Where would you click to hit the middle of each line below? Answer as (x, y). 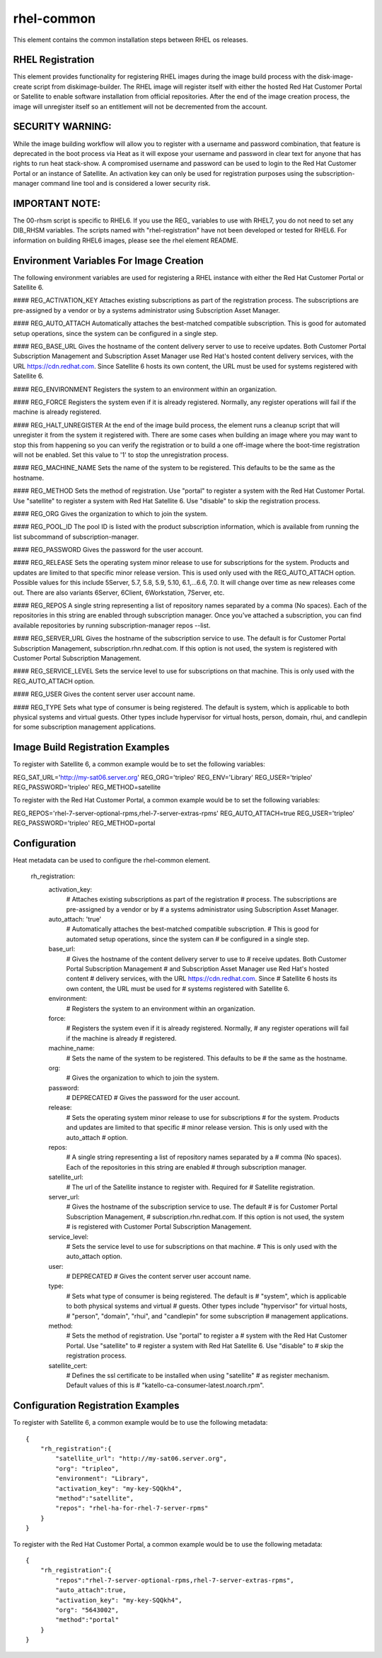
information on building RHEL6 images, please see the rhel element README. (126, 240)
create (22, 86)
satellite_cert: (68, 1365)
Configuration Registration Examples (96, 1406)
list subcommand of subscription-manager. (76, 537)
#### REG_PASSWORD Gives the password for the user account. (108, 550)
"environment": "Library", (102, 1479)
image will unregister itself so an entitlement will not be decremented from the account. (140, 106)
